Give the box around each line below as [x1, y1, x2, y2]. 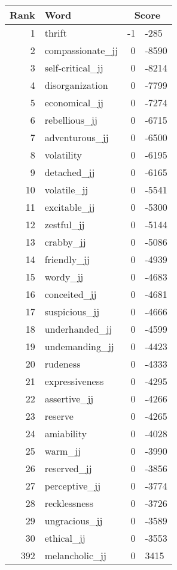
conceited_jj [44, 287, 97, 301]
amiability [44, 426, 87, 440]
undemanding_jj [44, 339, 114, 353]
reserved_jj [44, 461, 92, 475]
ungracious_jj [44, 514, 103, 527]
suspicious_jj [44, 305, 100, 318]
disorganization [44, 78, 108, 92]
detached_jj [44, 165, 95, 179]
